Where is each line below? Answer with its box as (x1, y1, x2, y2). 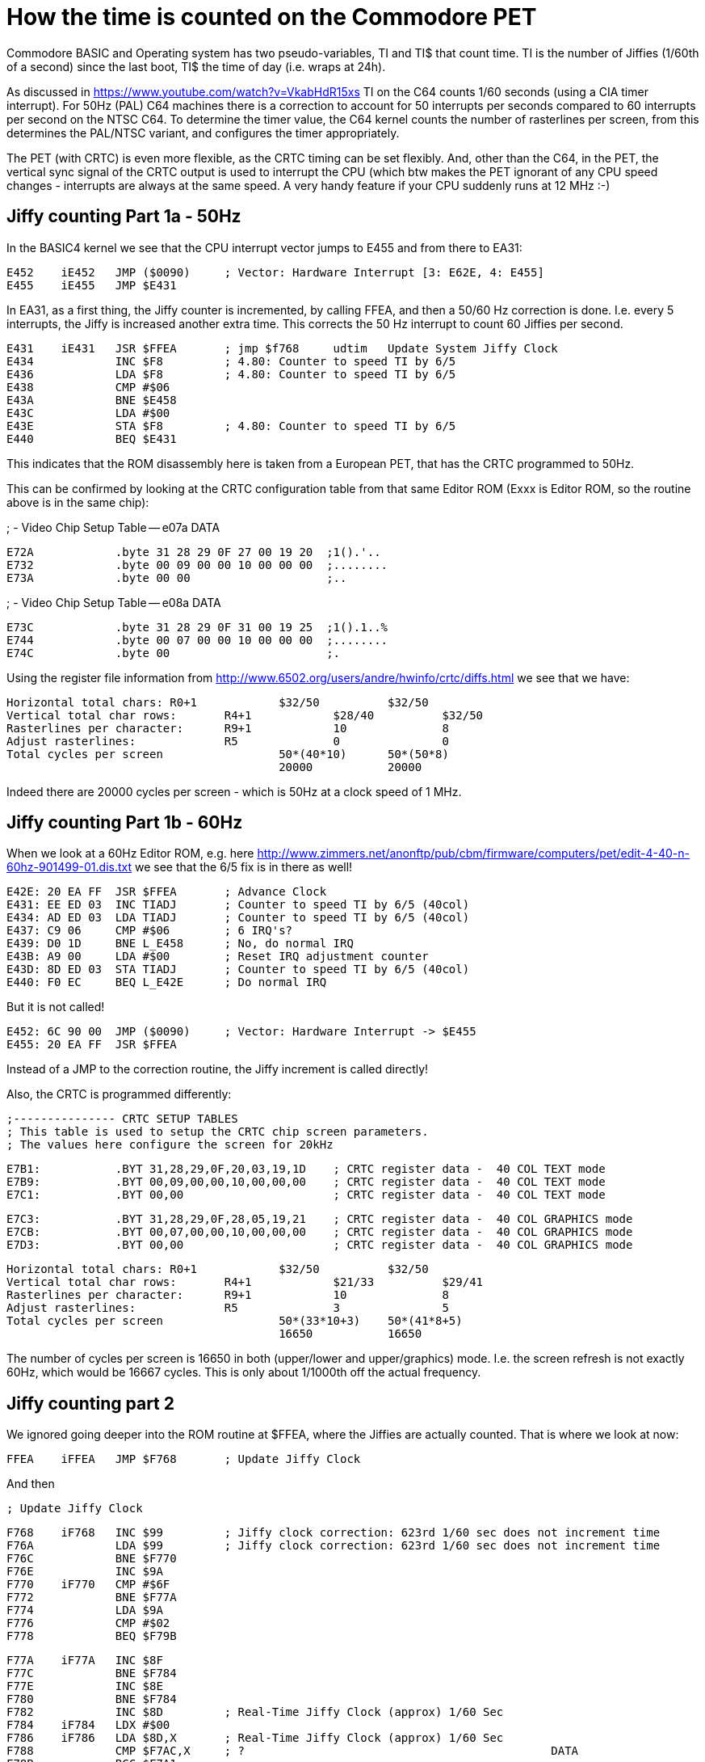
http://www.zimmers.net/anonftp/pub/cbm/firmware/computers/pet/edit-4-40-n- (257, 846, 690, 861)
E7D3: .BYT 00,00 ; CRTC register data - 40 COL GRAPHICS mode (6, 1238, 633, 1252)
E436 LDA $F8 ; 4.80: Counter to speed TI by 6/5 (6, 367, 456, 381)
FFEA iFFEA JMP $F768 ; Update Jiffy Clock (6, 1452, 361, 1466)
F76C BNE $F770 (6, 1552, 177, 1566)
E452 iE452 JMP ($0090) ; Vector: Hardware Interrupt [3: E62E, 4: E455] (6, 265, 544, 279)
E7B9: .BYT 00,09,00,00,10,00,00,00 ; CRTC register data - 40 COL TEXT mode (6, 1175, 606, 1189)
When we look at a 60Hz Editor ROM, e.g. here (6, 846, 254, 861)
